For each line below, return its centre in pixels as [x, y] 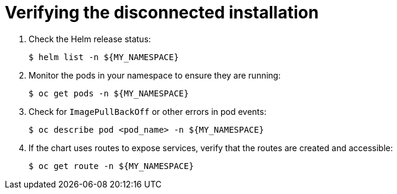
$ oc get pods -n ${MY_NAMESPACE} [109, 93]
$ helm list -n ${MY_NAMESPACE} [104, 57]
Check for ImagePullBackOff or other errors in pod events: [148, 111]
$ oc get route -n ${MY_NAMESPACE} [111, 166]
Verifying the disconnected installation [162, 12]
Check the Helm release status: [90, 39]
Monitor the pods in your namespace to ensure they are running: [155, 75]
